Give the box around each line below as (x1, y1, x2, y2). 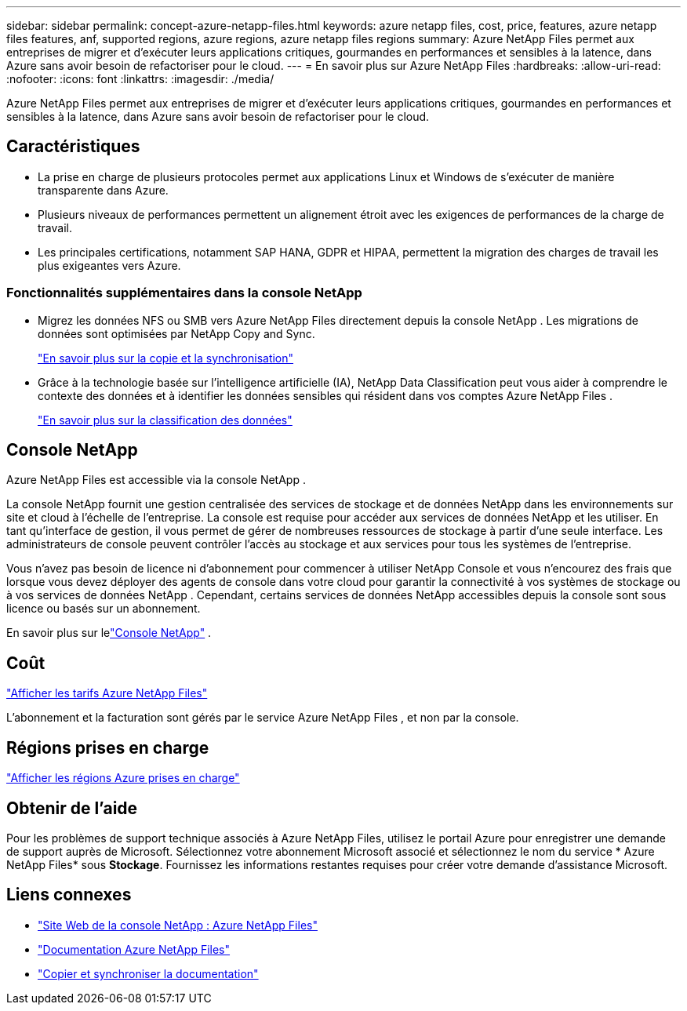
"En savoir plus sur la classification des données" (38, 413, 293, 427)
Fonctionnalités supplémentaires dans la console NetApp (6, 285, 362, 301)
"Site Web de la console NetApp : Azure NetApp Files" (38, 918, 318, 932)
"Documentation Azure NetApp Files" (38, 942, 231, 956)
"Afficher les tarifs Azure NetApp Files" (6, 686, 208, 700)
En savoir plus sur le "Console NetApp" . (6, 626, 212, 640)
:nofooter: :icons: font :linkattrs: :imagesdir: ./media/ (6, 72, 274, 85)
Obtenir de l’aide (6, 798, 138, 818)
